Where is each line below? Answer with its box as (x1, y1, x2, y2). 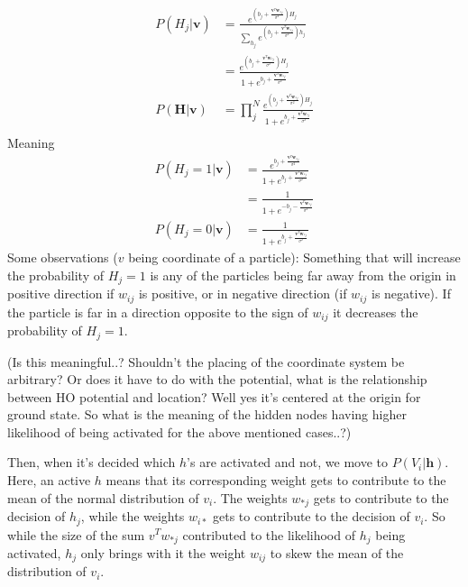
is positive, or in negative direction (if (138, 284, 347, 303)
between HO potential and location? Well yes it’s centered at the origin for (7, 387, 421, 406)
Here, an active (7, 471, 91, 490)
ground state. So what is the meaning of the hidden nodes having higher (7, 405, 407, 424)
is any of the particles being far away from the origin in (150, 265, 456, 284)
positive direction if (7, 284, 115, 303)
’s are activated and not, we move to (187, 453, 389, 472)
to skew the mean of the (270, 544, 404, 563)
